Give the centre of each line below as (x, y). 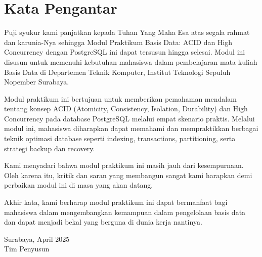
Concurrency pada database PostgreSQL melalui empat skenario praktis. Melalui (129, 118)
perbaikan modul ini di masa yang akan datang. (79, 185)
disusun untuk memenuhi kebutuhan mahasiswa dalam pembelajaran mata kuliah (131, 61)
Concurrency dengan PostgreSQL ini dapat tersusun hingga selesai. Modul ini (125, 52)
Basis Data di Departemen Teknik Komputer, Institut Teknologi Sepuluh (117, 72)
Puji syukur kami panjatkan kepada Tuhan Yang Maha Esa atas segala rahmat (127, 32)
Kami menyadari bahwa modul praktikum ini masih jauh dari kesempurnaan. (124, 165)
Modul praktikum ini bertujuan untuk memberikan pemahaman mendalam (120, 98)
